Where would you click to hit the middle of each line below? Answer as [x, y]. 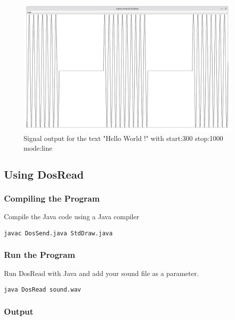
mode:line [38, 148]
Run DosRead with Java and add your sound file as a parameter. [101, 273]
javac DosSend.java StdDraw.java [58, 233]
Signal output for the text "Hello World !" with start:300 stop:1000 [123, 138]
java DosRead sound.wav [43, 290]
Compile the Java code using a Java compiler [72, 217]
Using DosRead [44, 174]
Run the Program [40, 255]
